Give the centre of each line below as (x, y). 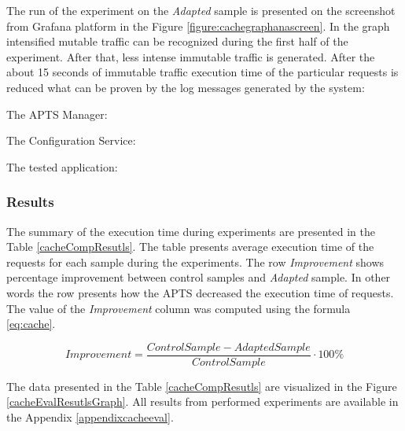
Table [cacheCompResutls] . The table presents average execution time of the (190, 247)
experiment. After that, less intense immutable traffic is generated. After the (191, 56)
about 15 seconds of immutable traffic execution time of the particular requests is (202, 72)
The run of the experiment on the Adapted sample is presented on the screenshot (201, 10)
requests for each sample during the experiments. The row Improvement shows (195, 262)
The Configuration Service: (71, 140)
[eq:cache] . (31, 324)
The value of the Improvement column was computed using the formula (179, 308)
